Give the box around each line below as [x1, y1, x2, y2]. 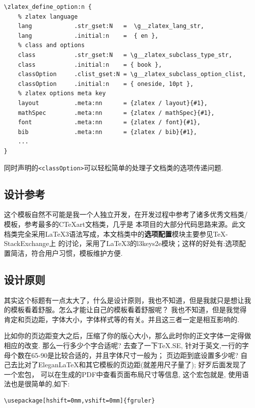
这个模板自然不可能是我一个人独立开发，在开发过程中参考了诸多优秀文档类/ [4, 209, 248, 219]
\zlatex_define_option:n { [4, 3, 92, 10]
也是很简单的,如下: [10, 379, 70, 389]
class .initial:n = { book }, [18, 61, 162, 68]
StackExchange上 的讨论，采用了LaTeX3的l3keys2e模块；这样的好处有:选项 [4, 238, 239, 248]
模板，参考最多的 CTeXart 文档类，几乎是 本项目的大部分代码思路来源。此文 [4, 218, 246, 229]
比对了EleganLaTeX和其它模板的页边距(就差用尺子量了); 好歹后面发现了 [17, 359, 247, 370]
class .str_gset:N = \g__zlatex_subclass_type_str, [18, 51, 232, 58]
